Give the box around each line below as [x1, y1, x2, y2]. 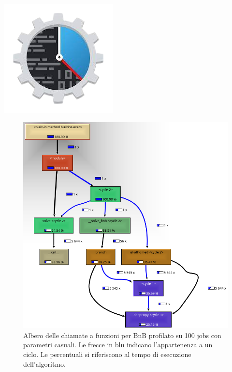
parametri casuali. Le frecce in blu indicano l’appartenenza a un [23, 340, 213, 350]
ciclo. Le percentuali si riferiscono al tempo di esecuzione [23, 349, 191, 359]
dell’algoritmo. [23, 358, 66, 369]
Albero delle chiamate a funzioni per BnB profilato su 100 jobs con [23, 330, 221, 340]
